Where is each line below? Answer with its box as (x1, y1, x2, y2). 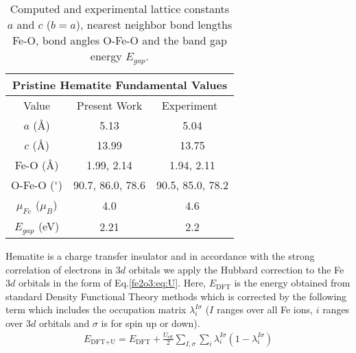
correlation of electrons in (5, 262, 113, 276)
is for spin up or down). (101, 316, 200, 330)
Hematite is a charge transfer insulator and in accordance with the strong (5, 249, 315, 263)
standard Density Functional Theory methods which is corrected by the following (5, 289, 347, 303)
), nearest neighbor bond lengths (75, 16, 233, 32)
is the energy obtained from (234, 276, 351, 290)
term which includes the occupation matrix (5, 302, 187, 317)
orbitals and (38, 316, 90, 330)
